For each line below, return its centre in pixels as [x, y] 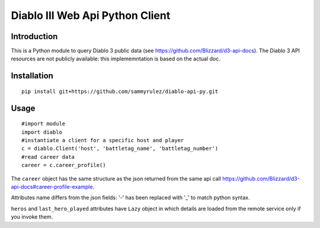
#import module [44, 124]
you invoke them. [32, 217]
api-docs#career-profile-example [52, 187]
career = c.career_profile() [64, 165]
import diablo [42, 132]
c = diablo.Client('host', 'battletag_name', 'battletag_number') [120, 149]
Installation [32, 76]
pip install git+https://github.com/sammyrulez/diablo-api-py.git [120, 91]
